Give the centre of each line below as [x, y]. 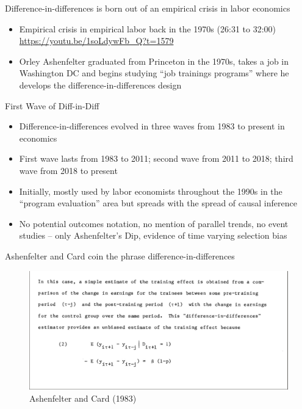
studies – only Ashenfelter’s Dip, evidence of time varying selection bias [153, 235]
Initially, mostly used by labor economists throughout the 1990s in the [151, 191]
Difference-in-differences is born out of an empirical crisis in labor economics [148, 8]
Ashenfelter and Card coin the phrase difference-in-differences [120, 255]
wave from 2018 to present [68, 170]
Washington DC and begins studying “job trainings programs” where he [154, 73]
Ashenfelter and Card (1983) [83, 398]
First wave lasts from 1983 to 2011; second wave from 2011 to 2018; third [156, 158]
